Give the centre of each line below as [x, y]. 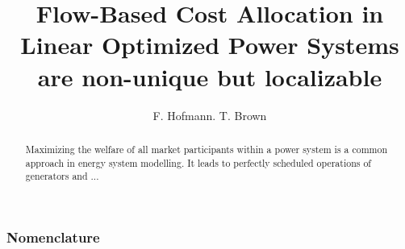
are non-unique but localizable [210, 76]
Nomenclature [53, 237]
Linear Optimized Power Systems [210, 45]
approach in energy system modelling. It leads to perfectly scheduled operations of [198, 162]
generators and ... [62, 176]
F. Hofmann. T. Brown [210, 115]
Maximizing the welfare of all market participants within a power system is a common [207, 149]
